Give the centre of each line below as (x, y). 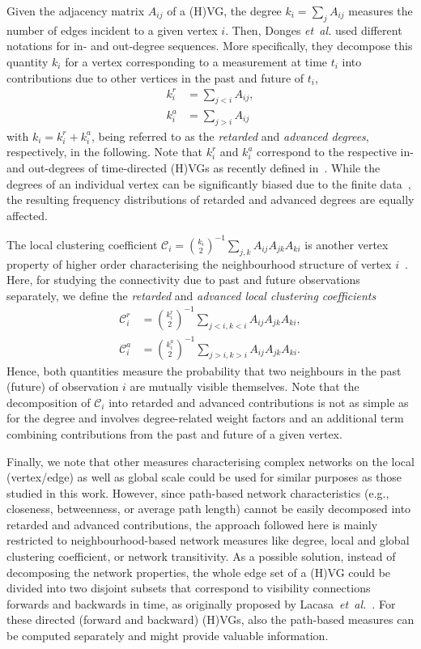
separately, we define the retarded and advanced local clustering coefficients (191, 295)
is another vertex (347, 244)
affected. (27, 215)
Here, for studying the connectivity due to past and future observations (183, 280)
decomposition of (49, 402)
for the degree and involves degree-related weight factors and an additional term (205, 418)
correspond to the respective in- (335, 152)
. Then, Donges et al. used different (314, 30)
